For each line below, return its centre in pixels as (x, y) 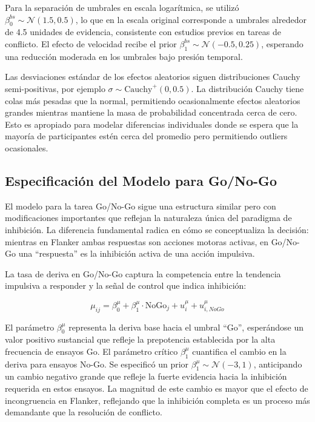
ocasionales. (27, 147)
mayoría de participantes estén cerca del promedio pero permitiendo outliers (146, 136)
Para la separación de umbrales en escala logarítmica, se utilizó (122, 7)
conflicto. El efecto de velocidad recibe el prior (91, 43)
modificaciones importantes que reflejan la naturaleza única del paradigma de (148, 218)
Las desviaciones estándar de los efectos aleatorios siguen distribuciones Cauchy (153, 77)
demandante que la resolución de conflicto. (84, 412)
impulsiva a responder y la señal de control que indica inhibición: (126, 285)
